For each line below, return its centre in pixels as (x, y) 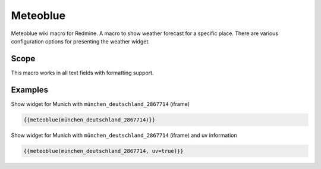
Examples (30, 90)
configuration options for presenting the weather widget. (80, 41)
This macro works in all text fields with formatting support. (82, 73)
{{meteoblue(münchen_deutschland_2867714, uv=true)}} (103, 151)
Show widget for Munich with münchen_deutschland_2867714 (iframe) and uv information (124, 135)
